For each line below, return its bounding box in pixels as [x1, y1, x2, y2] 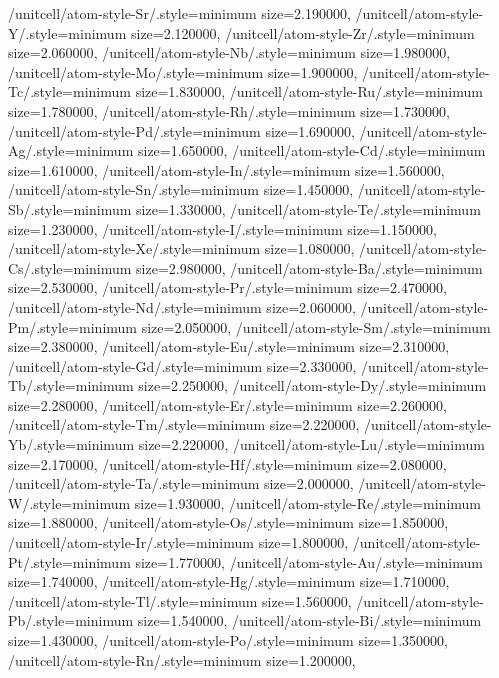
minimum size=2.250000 [75, 375, 224, 396]
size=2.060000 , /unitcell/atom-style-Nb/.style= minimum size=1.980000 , [8, 42, 451, 63]
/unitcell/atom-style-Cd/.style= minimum [232, 140, 486, 161]
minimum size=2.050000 [79, 316, 228, 337]
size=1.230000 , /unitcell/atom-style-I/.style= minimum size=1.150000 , [8, 218, 437, 239]
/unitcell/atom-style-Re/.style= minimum [229, 492, 481, 513]
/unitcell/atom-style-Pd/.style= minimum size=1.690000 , [8, 120, 355, 141]
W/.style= [8, 492, 73, 513]
